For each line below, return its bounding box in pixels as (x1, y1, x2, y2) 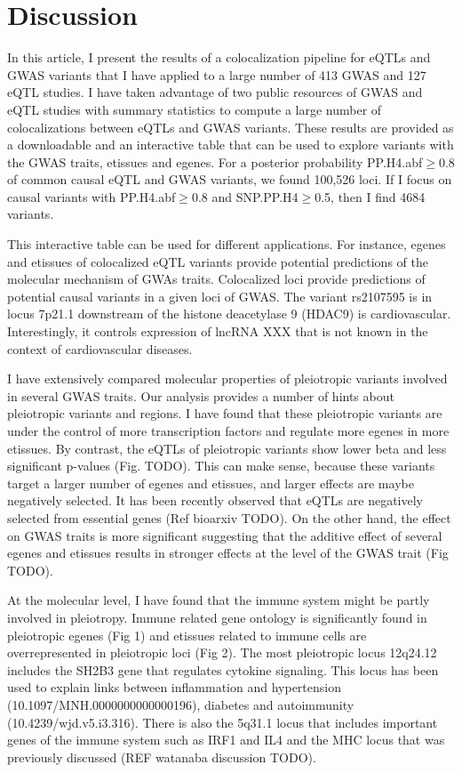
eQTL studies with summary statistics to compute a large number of (7, 100, 382, 118)
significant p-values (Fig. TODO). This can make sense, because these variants (7, 456, 435, 475)
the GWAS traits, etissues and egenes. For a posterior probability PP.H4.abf (7, 152, 423, 171)
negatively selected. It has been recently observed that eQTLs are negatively (7, 491, 424, 510)
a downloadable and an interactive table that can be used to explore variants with (7, 135, 454, 154)
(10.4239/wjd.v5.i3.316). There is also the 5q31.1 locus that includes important (7, 713, 438, 731)
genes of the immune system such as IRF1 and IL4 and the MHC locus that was (7, 730, 445, 749)
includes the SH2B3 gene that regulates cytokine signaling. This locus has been (7, 660, 439, 679)
